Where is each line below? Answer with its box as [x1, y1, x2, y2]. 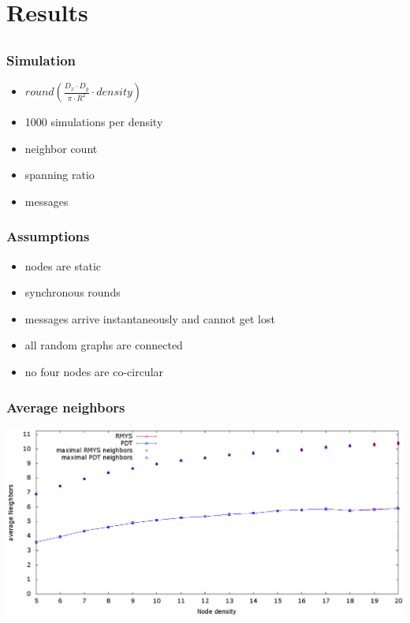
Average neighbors [6, 397, 125, 416]
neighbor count [24, 140, 98, 156]
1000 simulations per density [24, 114, 163, 130]
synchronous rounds [24, 284, 121, 300]
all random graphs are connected [24, 337, 183, 353]
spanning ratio [24, 166, 95, 183]
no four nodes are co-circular [24, 364, 164, 380]
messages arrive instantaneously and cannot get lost [24, 310, 275, 326]
